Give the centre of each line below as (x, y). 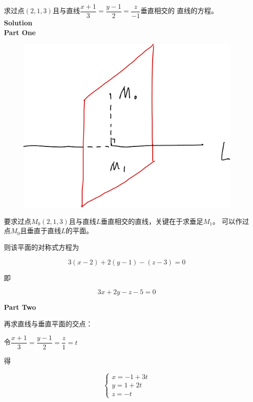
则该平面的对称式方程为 (41, 247)
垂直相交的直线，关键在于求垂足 (152, 221)
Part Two (20, 307)
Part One (20, 32)
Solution (18, 23)
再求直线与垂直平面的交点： (48, 323)
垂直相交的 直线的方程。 (179, 10)
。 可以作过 (231, 221)
